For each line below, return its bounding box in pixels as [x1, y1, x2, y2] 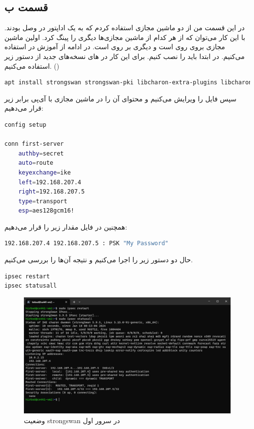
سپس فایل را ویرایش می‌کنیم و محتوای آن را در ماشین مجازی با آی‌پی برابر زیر [4, 93, 236, 103]
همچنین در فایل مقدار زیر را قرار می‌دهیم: [4, 221, 127, 232]
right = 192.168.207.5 [18, 188, 85, 195]
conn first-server [4, 140, 64, 148]
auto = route [18, 159, 54, 167]
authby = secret [18, 150, 64, 157]
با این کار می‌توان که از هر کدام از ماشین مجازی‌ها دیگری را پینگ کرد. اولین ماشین [4, 32, 245, 42]
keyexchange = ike [18, 169, 71, 176]
